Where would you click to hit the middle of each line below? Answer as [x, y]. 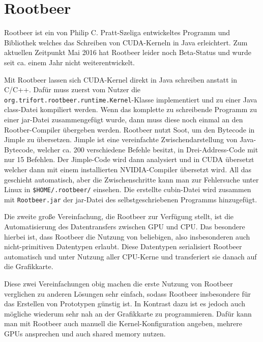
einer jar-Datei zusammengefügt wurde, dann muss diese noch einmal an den [124, 119]
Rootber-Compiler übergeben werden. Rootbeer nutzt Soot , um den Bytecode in [129, 129]
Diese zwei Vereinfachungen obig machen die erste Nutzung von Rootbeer [119, 283]
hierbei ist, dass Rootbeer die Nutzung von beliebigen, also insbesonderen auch [127, 236]
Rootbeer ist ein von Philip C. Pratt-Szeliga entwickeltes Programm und [117, 32]
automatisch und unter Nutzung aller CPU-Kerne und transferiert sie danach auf [130, 256]
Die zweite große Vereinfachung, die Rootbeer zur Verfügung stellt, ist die [119, 216]
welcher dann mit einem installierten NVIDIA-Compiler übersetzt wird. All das [128, 169]
